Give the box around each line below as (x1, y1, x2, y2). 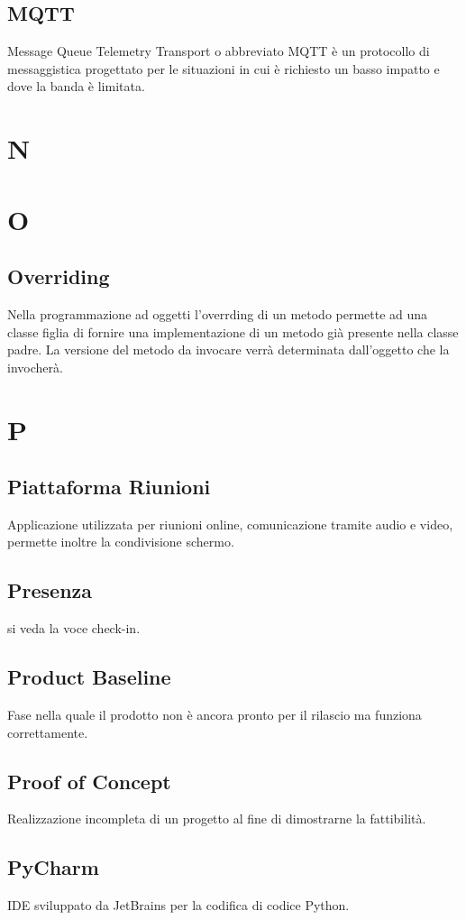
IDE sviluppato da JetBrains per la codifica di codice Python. (7, 896, 350, 915)
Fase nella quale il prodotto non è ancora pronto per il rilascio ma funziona (7, 705, 422, 724)
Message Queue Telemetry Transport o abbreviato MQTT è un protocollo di (7, 41, 430, 60)
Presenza (7, 576, 93, 604)
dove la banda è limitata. (7, 77, 145, 96)
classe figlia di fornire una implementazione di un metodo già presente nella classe (7, 322, 459, 341)
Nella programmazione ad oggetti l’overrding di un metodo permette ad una (7, 304, 428, 323)
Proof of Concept (7, 767, 171, 795)
